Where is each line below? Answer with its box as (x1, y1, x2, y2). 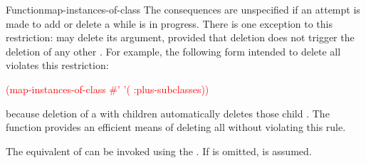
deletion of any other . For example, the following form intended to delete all (6, 43, 341, 58)
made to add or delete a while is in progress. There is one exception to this (6, 16, 333, 31)
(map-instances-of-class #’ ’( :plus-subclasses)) (6, 81, 209, 96)
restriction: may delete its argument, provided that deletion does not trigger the (6, 30, 355, 45)
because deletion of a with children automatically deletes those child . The (6, 105, 330, 120)
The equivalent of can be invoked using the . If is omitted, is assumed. (6, 143, 312, 158)
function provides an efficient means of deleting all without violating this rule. (6, 120, 346, 135)
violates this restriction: (6, 58, 109, 73)
